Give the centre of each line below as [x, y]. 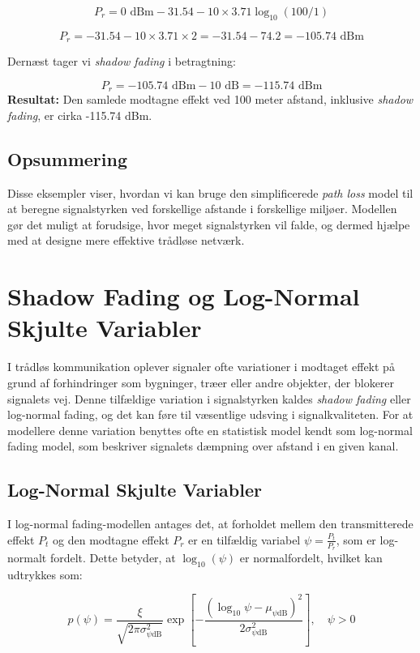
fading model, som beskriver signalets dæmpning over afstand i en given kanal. [203, 446]
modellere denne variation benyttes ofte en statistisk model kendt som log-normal [210, 430]
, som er [356, 539]
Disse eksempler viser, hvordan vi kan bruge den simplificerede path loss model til [210, 192]
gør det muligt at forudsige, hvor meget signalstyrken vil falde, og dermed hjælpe [209, 224]
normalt [27, 557]
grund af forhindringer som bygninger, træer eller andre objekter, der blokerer [201, 382]
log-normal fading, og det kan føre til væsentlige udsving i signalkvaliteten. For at [210, 414]
